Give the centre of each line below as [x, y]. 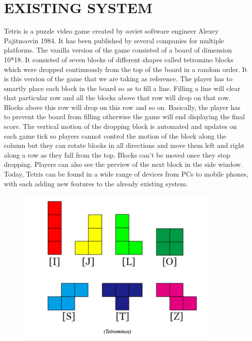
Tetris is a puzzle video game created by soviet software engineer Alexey [111, 31]
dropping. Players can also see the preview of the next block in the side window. [123, 164]
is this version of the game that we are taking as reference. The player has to [118, 79]
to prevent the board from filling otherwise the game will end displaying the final [125, 117]
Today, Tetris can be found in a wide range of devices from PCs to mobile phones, [126, 174]
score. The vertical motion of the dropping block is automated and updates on [120, 126]
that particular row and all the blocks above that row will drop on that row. [118, 98]
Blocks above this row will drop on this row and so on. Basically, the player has [122, 107]
